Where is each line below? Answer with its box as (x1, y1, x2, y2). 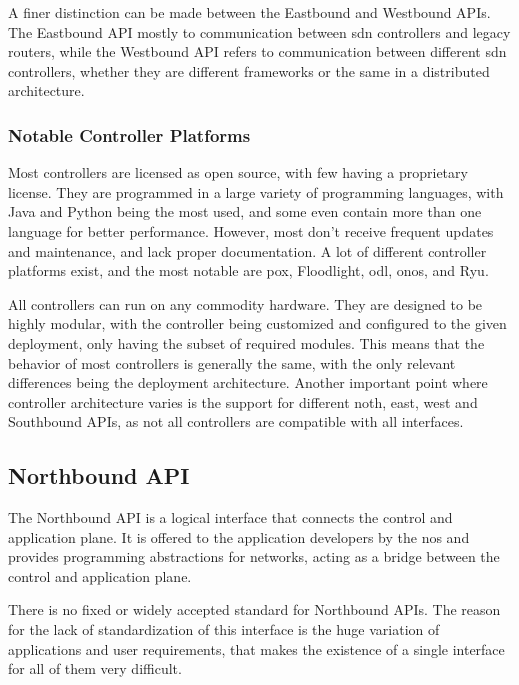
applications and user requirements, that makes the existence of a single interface (8, 638, 505, 659)
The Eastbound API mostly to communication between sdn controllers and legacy (8, 21, 511, 42)
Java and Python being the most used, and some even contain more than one (8, 201, 482, 222)
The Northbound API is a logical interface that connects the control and (8, 507, 453, 528)
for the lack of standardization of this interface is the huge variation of (8, 619, 440, 640)
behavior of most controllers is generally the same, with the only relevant (8, 352, 456, 373)
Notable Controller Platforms (8, 122, 251, 147)
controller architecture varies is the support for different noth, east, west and (8, 391, 478, 412)
